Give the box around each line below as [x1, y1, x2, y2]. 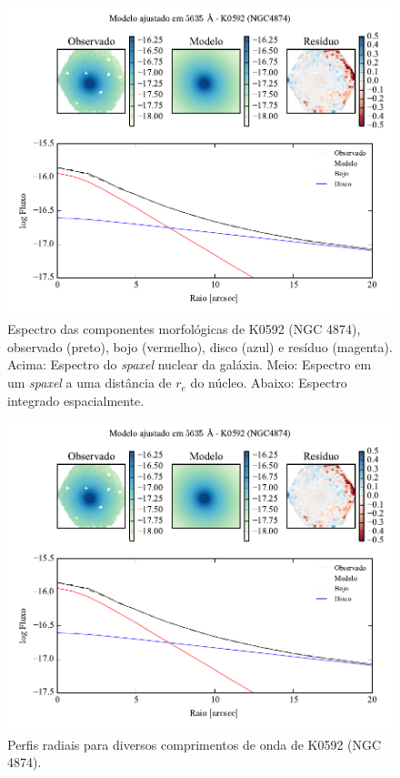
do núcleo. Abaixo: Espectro [190, 373, 347, 392]
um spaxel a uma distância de [7, 373, 172, 392]
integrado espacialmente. [7, 390, 145, 409]
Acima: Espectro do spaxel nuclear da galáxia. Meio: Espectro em [7, 355, 372, 374]
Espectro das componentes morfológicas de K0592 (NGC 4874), [7, 319, 361, 338]
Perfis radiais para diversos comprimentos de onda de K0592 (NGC [7, 734, 382, 753]
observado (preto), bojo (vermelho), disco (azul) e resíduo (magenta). [7, 337, 393, 356]
